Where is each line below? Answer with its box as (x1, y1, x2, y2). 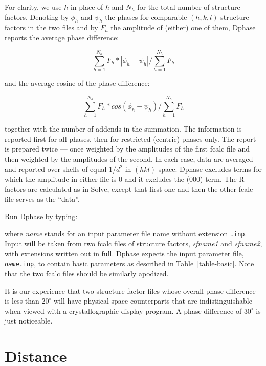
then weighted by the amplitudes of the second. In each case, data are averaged (5, 154, 253, 164)
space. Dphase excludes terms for (158, 163, 262, 174)
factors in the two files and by (5, 22, 98, 33)
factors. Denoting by (5, 11, 69, 22)
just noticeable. (5, 315, 53, 326)
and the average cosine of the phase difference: (5, 78, 150, 89)
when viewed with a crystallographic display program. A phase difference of (5, 305, 242, 316)
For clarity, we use (5, 2, 62, 12)
